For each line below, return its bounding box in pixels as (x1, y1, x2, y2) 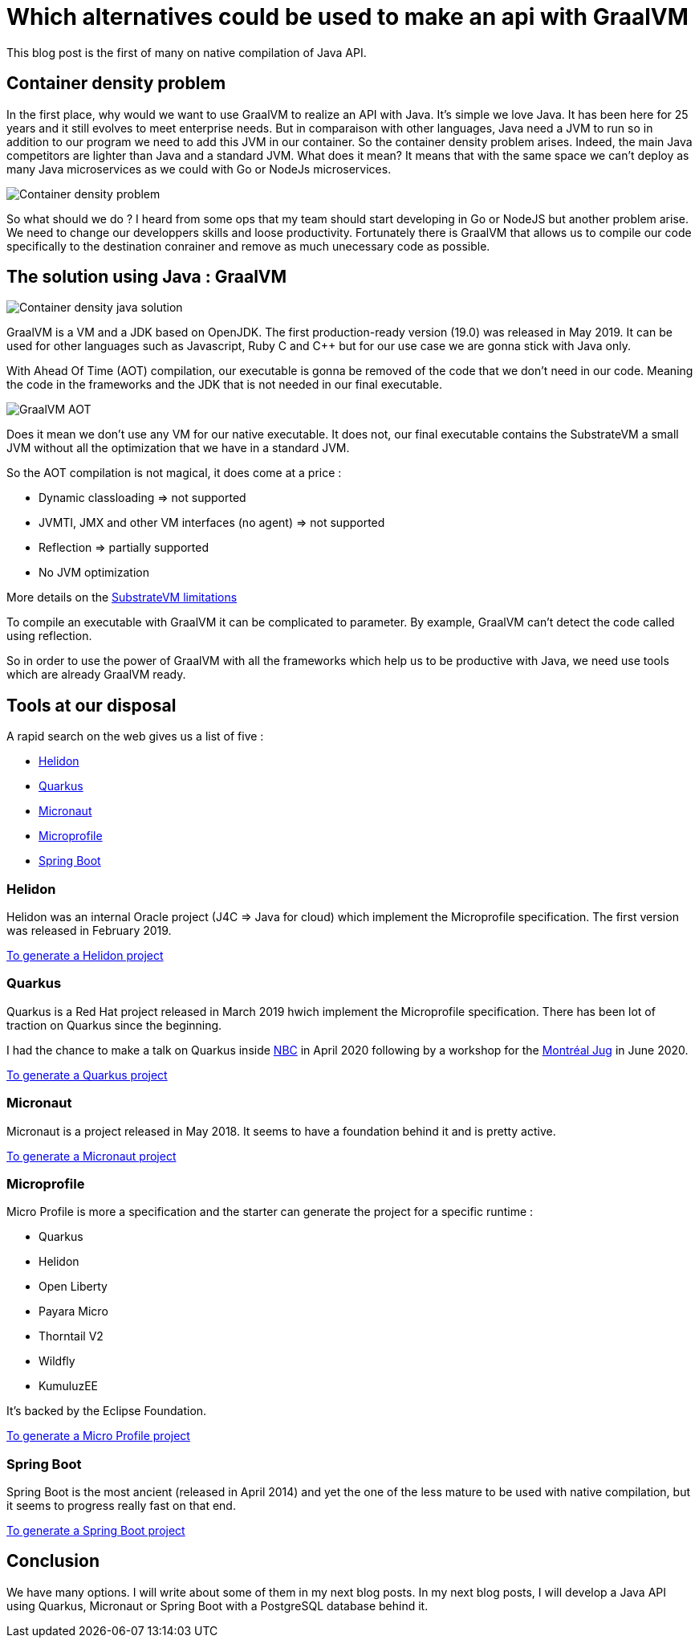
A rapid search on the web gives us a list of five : (6, 729, 264, 744)
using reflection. (6, 629, 92, 643)
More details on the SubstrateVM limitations (6, 590, 238, 605)
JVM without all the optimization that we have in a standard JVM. (6, 441, 350, 455)
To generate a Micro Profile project (6, 1429, 190, 1443)
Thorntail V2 (39, 1329, 104, 1344)
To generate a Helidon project (6, 948, 164, 963)
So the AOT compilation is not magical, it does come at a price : (6, 466, 342, 480)
